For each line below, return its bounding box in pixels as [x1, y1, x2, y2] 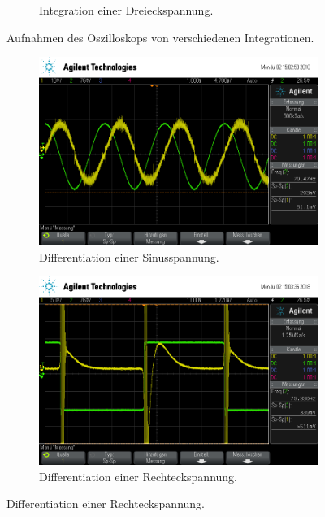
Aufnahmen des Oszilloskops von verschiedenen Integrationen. [6, 28, 314, 46]
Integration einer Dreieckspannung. [39, 2, 214, 18]
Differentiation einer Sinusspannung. [39, 248, 219, 265]
